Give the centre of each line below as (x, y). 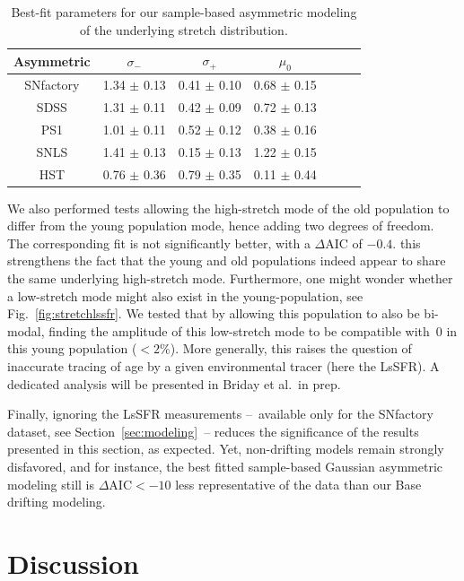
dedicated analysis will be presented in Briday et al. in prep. (174, 383)
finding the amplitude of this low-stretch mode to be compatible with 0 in (253, 330)
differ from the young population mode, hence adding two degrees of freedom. (221, 225)
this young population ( (72, 348)
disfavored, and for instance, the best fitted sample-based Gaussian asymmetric (225, 467)
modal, (26, 330)
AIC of (344, 243)
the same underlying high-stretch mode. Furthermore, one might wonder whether (230, 278)
